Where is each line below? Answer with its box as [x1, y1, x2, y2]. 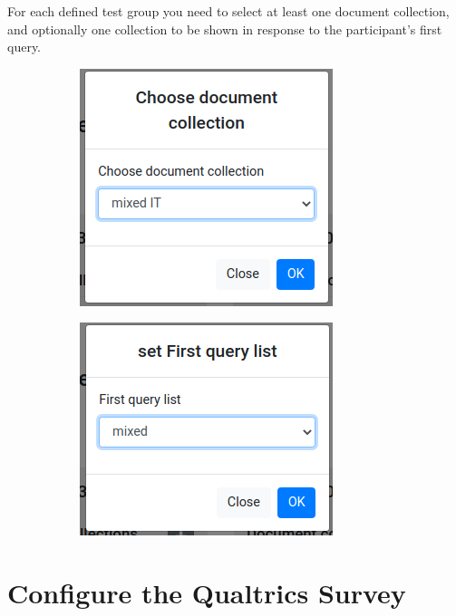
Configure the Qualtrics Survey [7, 574, 406, 611]
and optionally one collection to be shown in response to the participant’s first [7, 19, 442, 38]
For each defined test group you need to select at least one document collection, [7, 2, 450, 20]
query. [7, 37, 42, 56]
